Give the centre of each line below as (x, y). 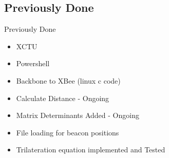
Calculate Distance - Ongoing (63, 98)
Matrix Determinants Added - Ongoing (78, 115)
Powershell (33, 63)
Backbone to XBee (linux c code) (68, 80)
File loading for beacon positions (68, 132)
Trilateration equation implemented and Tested (91, 150)
